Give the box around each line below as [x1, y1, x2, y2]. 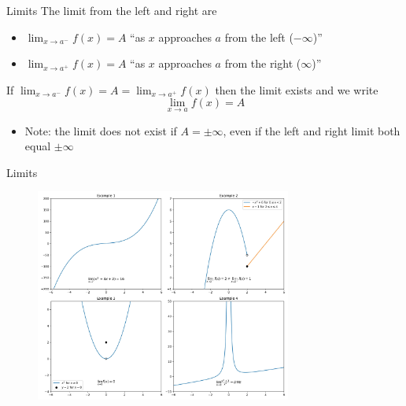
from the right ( [224, 55, 301, 72]
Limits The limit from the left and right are [6, 2, 217, 18]
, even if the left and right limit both [223, 122, 400, 138]
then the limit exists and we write [215, 81, 378, 98]
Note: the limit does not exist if [24, 122, 177, 138]
